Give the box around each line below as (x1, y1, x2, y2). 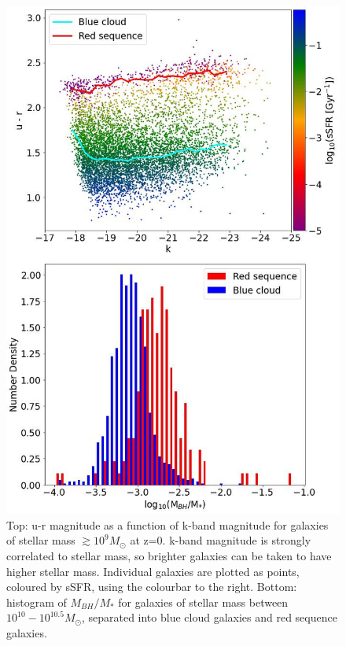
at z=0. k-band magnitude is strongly (130, 532, 311, 548)
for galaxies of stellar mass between (118, 593, 289, 610)
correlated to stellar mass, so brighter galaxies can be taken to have (6, 547, 332, 563)
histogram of (6, 593, 67, 610)
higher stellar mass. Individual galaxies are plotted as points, (6, 563, 300, 579)
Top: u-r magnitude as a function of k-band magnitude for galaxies (6, 516, 329, 533)
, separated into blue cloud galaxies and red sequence (81, 609, 337, 626)
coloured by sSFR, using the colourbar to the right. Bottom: (6, 578, 297, 595)
